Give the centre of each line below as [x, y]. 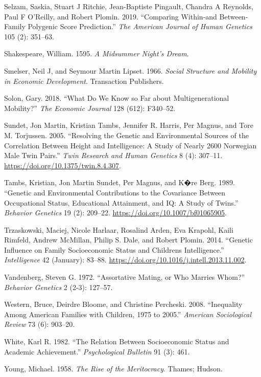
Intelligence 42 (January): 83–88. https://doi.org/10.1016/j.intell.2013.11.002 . [125, 260]
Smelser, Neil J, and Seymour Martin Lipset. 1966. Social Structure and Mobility [130, 70]
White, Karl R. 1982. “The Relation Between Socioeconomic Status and [117, 341]
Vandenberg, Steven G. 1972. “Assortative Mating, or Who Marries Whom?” [125, 277]
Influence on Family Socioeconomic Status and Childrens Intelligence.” [114, 249]
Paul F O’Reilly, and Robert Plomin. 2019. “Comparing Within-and [111, 16]
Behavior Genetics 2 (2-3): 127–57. [58, 287]
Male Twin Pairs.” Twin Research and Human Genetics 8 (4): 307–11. [113, 155]
